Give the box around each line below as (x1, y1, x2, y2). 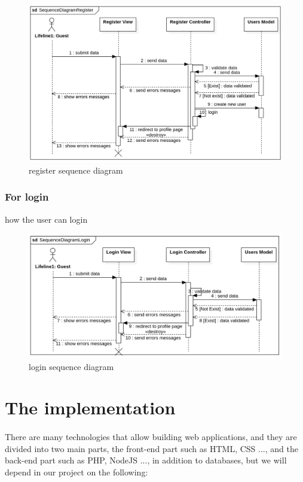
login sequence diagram (29, 360, 114, 372)
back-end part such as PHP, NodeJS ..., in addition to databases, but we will (5, 454, 287, 466)
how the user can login (5, 213, 88, 225)
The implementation (5, 395, 176, 420)
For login (5, 189, 49, 204)
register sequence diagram (29, 163, 123, 176)
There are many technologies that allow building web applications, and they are (5, 431, 297, 443)
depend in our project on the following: (5, 465, 148, 478)
